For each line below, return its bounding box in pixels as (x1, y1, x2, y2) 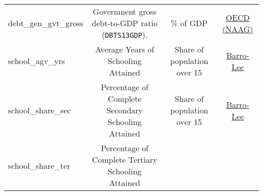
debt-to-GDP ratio (92, 17, 158, 29)
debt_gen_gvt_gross (8, 17, 83, 29)
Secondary (106, 104, 143, 116)
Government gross (93, 6, 157, 17)
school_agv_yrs (8, 55, 65, 67)
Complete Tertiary (92, 154, 157, 165)
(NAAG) (222, 23, 253, 35)
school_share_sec (8, 104, 71, 116)
